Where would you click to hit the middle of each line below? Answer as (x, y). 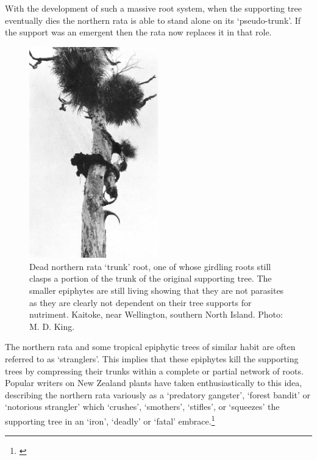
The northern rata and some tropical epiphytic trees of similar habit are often (150, 347)
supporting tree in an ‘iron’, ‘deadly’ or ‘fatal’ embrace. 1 (110, 420)
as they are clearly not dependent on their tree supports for (141, 302)
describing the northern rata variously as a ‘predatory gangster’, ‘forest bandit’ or (158, 394)
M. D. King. (52, 326)
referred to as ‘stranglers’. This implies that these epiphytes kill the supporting (152, 359)
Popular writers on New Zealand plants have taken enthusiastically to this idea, (154, 383)
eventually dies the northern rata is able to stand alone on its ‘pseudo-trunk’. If (153, 20)
